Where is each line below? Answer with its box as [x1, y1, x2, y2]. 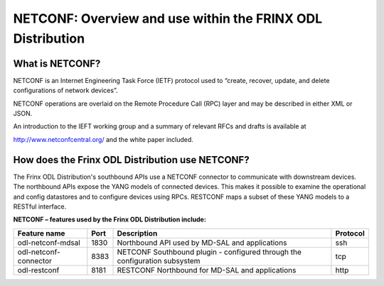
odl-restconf [17, 265, 60, 275]
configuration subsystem [117, 255, 201, 265]
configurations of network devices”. [13, 86, 118, 95]
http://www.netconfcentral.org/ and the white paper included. [13, 135, 193, 143]
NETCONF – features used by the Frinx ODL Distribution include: [13, 215, 206, 224]
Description [117, 228, 158, 238]
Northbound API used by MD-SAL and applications [117, 238, 287, 248]
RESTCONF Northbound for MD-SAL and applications [117, 265, 297, 275]
